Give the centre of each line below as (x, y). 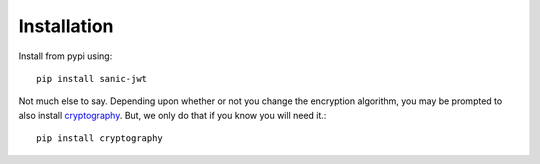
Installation (66, 26)
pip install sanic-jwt (92, 78)
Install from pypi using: (65, 56)
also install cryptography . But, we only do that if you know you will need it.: (172, 115)
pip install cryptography (100, 138)
